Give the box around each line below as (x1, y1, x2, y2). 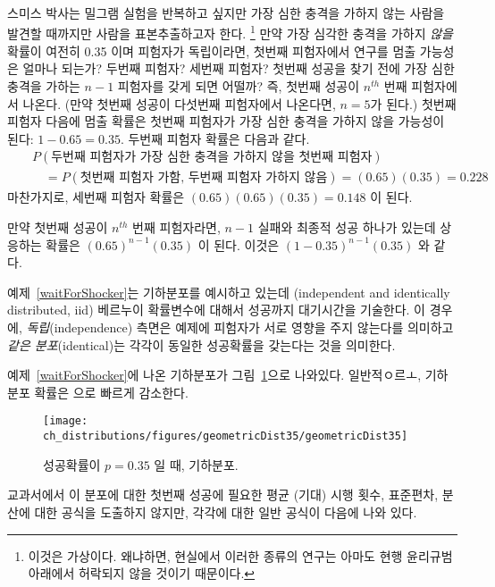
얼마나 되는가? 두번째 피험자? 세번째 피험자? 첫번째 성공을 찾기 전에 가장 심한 (22, 59, 455, 78)
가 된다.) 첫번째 (370, 94, 457, 113)
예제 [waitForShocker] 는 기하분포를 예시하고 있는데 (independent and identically (7, 282, 450, 301)
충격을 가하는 (7, 77, 80, 96)
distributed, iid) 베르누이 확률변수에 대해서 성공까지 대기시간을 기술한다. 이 (7, 300, 426, 319)
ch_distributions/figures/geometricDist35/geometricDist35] (43, 430, 408, 443)
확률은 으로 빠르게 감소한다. (34, 382, 189, 401)
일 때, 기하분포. (154, 455, 239, 474)
